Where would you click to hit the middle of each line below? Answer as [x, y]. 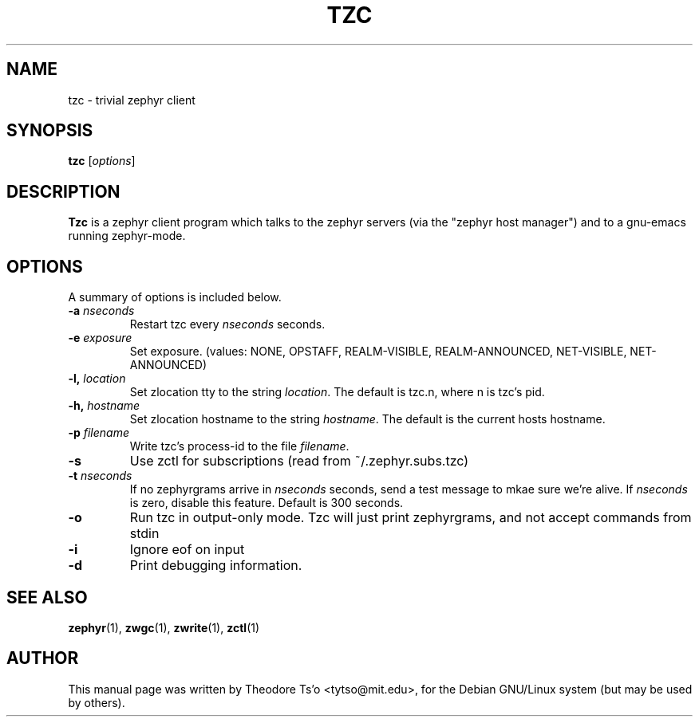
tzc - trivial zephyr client [132, 100]
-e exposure [100, 338]
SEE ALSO [47, 597]
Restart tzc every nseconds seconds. [227, 324]
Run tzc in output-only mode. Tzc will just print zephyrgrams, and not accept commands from [411, 518]
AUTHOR [43, 658]
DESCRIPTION [63, 191]
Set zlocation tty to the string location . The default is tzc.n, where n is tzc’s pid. [337, 392]
